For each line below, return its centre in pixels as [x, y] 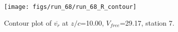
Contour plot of [28, 22]
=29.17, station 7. [147, 22]
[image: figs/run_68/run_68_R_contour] [70, 7]
